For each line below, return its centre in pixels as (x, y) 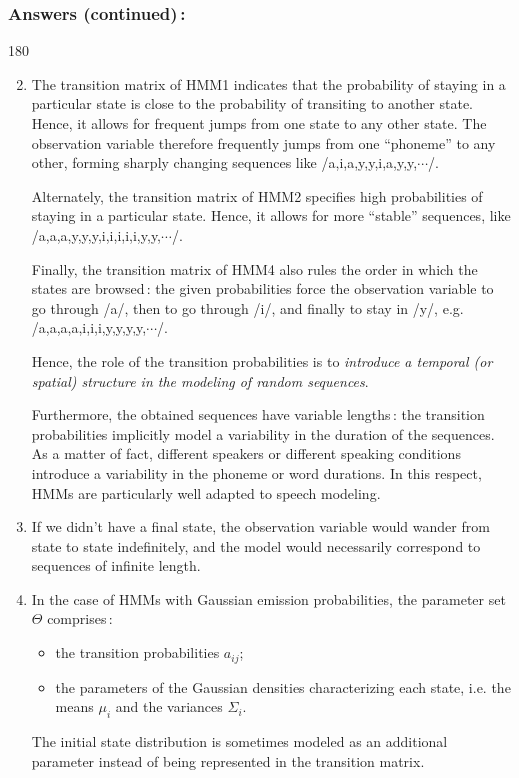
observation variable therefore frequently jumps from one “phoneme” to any (263, 142)
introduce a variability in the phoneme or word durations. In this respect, (256, 472)
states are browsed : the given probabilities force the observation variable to (262, 288)
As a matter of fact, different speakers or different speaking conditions (246, 453)
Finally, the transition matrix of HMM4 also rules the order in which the (254, 268)
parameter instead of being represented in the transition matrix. (228, 760)
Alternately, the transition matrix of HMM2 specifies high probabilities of (257, 195)
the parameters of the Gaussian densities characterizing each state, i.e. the (283, 686)
